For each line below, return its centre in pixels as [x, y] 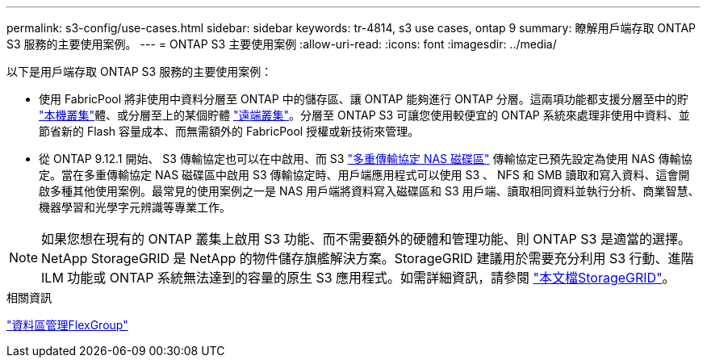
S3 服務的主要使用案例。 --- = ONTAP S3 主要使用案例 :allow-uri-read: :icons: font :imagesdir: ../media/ [282, 44]
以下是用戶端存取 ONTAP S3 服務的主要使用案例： [140, 71]
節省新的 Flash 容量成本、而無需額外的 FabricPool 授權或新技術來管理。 [229, 131]
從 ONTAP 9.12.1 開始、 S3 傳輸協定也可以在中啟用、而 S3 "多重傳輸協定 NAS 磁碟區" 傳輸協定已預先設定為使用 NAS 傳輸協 [366, 159]
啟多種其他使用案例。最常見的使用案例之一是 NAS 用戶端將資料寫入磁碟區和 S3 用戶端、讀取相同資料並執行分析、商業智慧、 [369, 191]
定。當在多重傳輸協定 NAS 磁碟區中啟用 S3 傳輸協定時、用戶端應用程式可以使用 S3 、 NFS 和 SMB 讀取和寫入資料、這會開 [364, 175]
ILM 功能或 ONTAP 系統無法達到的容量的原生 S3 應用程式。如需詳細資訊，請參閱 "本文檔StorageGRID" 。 [358, 278]
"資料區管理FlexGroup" [67, 325]
